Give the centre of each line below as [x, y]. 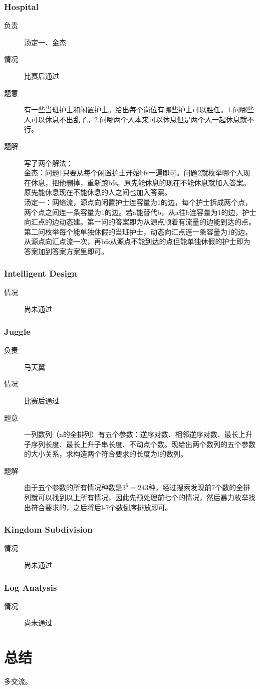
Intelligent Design [41, 273]
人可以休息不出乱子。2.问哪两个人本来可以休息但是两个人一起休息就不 [139, 119]
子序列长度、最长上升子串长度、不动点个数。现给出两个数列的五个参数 [140, 444]
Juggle [17, 331]
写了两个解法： [49, 163]
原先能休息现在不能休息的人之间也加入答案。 [98, 192]
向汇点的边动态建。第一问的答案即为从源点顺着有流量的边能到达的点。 [140, 222]
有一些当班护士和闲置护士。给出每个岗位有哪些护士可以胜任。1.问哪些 [139, 109]
